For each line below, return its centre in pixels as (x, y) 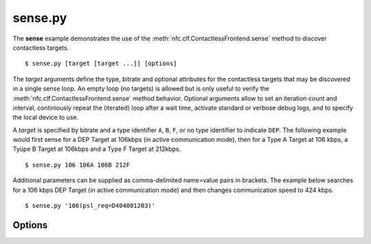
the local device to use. (46, 117)
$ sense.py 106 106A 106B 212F (78, 165)
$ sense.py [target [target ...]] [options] (101, 64)
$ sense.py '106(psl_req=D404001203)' (90, 206)
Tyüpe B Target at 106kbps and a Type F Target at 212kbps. (97, 149)
